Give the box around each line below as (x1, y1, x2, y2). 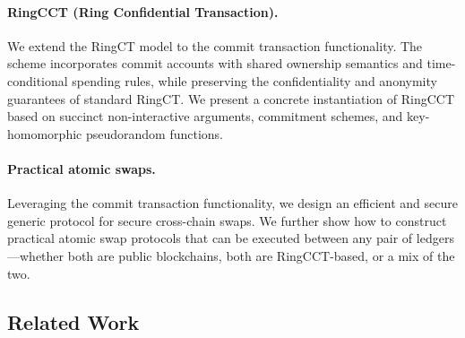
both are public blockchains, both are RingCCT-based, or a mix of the (67, 246, 455, 264)
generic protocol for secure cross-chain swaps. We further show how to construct (7, 211, 447, 230)
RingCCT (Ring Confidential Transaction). (7, 2, 279, 21)
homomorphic (7, 124, 82, 143)
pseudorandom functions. (85, 124, 223, 143)
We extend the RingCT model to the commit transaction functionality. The (7, 36, 423, 55)
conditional (7, 71, 68, 90)
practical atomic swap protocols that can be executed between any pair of (7, 229, 413, 247)
